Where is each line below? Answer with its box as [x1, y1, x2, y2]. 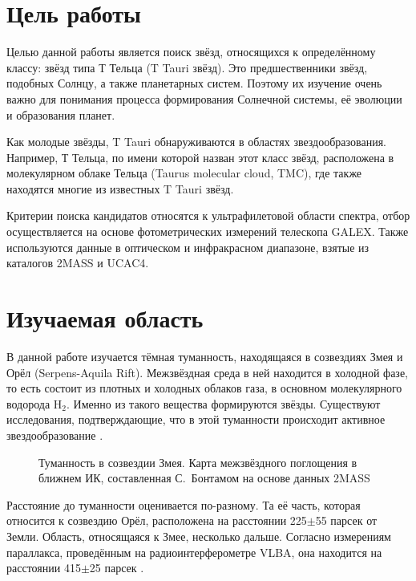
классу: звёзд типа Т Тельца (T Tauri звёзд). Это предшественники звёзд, [6, 59, 368, 75]
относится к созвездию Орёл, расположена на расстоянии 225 [6, 512, 307, 529]
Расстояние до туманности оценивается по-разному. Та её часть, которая [6, 496, 361, 513]
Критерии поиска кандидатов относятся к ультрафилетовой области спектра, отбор [6, 207, 410, 224]
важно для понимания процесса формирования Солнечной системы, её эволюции [6, 90, 402, 107]
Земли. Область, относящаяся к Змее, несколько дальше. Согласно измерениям [6, 527, 391, 544]
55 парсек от [315, 512, 378, 529]
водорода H [6, 395, 63, 412]
